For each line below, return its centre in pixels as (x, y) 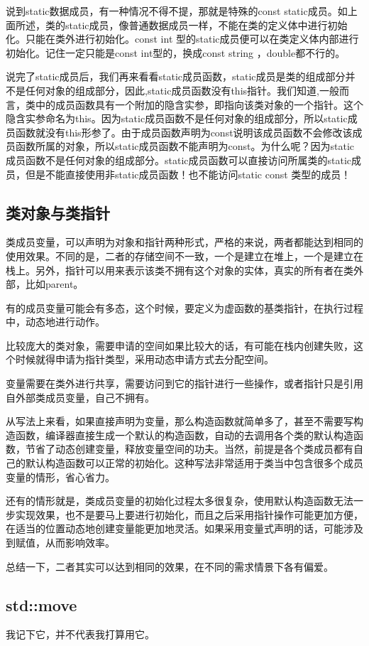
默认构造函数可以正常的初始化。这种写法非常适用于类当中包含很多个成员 (194, 463)
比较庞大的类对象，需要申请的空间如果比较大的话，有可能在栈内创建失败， (180, 345)
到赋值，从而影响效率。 (60, 543)
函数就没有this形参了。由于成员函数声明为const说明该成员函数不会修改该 (184, 132)
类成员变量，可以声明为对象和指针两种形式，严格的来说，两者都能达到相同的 (184, 242)
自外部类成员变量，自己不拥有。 (80, 397)
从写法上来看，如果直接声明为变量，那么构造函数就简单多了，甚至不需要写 (180, 421)
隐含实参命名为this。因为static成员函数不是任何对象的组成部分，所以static (177, 118)
